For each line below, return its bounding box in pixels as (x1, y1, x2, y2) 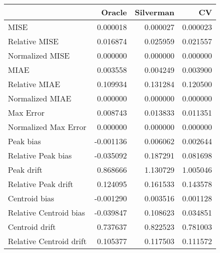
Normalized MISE (8, 50, 70, 61)
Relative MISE (8, 35, 59, 47)
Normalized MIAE (8, 93, 72, 104)
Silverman (135, 6, 175, 18)
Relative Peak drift (8, 178, 73, 190)
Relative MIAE (8, 78, 60, 90)
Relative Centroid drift (8, 235, 87, 247)
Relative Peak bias (8, 150, 72, 161)
